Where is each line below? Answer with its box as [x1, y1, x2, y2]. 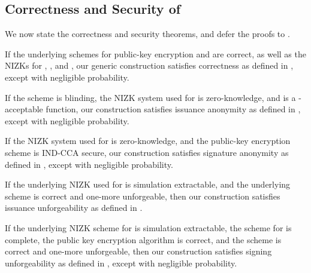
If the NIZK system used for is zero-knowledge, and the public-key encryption [5, 134, 291, 147]
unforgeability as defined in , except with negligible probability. [5, 256, 237, 269]
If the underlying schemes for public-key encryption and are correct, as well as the [5, 47, 306, 60]
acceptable [5, 103, 43, 115]
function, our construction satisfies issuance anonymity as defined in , [46, 103, 301, 115]
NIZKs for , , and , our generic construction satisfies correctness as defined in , [5, 59, 294, 72]
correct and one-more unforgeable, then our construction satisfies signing [5, 245, 272, 257]
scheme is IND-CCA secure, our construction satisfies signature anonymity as [5, 146, 289, 158]
